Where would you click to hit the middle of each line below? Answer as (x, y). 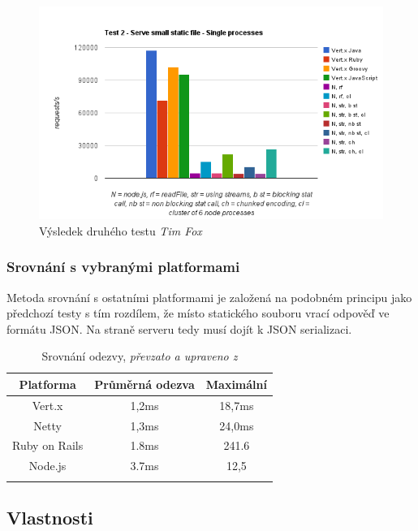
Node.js (47, 466)
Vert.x (47, 405)
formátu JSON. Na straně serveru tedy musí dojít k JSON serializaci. (179, 328)
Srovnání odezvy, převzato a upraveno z (140, 356)
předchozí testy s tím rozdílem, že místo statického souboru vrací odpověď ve (198, 313)
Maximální (236, 384)
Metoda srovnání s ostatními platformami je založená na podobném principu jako (209, 297)
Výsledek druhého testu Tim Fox (121, 230)
